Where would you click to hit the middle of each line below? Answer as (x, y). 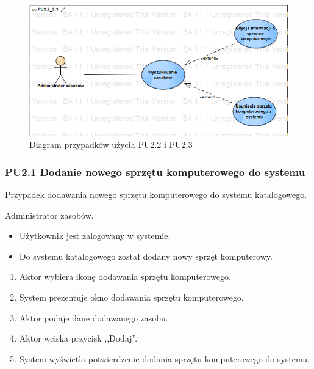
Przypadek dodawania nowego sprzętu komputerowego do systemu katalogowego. (156, 195)
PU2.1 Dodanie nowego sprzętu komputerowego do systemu (155, 171)
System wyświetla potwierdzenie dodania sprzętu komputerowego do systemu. (164, 358)
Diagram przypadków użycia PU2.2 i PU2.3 (111, 144)
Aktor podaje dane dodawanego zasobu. (94, 317)
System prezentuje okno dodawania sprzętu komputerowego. (131, 297)
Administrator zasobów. (49, 215)
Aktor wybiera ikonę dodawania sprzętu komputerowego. (125, 276)
